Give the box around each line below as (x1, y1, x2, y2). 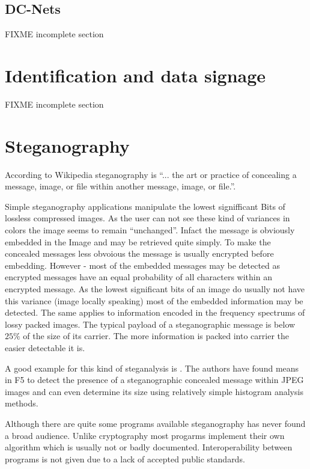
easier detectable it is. (5, 341, 85, 354)
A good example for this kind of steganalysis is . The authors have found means (5, 361, 299, 374)
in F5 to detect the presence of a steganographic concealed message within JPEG (5, 373, 304, 386)
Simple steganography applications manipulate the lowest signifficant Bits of (5, 200, 285, 212)
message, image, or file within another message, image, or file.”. (5, 180, 236, 192)
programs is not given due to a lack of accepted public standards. (5, 452, 245, 465)
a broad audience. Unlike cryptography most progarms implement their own (5, 429, 285, 441)
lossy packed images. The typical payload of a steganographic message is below (5, 317, 296, 330)
